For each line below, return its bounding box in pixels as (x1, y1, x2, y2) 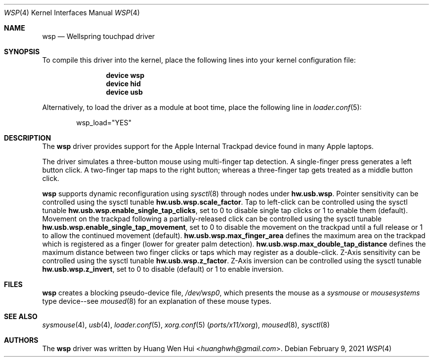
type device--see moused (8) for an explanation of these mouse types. (42, 297, 271, 305)
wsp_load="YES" (76, 118, 132, 127)
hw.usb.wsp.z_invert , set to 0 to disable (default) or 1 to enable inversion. (42, 265, 284, 273)
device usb (106, 88, 143, 96)
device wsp (106, 71, 144, 79)
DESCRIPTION (4, 134, 51, 142)
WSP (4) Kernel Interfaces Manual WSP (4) (4, 8, 140, 17)
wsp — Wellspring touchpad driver (42, 32, 155, 40)
